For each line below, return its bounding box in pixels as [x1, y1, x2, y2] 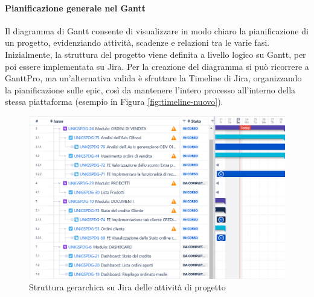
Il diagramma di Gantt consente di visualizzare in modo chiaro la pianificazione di [5, 24, 309, 37]
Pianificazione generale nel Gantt [5, 1, 146, 14]
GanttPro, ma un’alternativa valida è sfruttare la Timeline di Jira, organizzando [5, 72, 302, 84]
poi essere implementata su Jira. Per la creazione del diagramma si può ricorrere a [5, 60, 309, 72]
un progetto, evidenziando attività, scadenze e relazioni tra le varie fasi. [5, 36, 270, 49]
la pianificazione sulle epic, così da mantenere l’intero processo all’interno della [5, 83, 296, 96]
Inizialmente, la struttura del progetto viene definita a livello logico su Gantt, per [5, 48, 306, 60]
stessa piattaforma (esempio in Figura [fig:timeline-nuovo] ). [5, 95, 223, 108]
